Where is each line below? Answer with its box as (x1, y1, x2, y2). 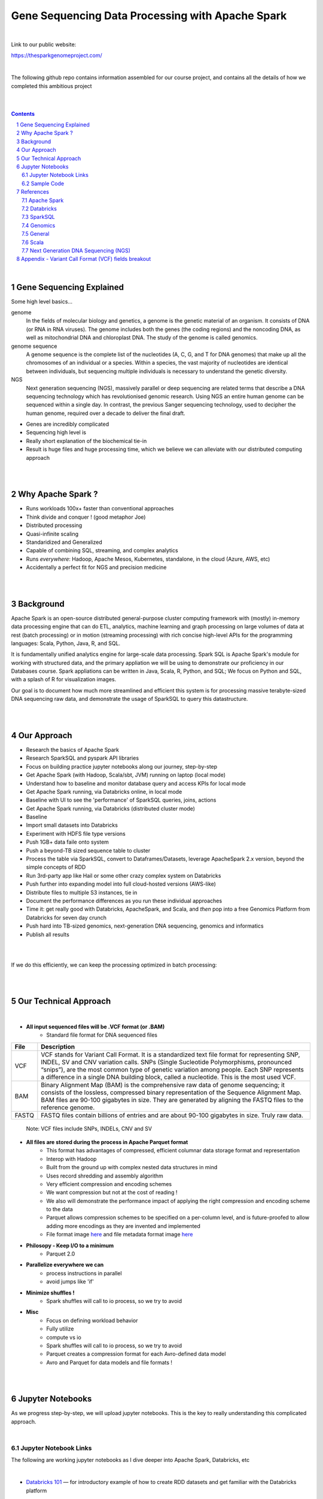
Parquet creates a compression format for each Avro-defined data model (46, 1350, 226, 1357)
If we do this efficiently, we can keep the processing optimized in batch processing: (11, 961, 217, 968)
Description (41, 1042, 75, 1050)
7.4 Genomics (22, 222, 56, 229)
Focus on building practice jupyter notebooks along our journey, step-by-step (26, 763, 218, 770)
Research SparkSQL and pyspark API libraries (26, 754, 139, 761)
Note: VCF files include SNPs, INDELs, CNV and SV (26, 1125, 153, 1132)
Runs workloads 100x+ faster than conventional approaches (26, 505, 174, 512)
